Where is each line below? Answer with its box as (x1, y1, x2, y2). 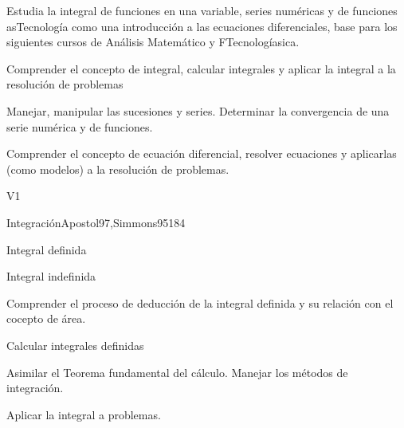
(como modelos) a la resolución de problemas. (6, 160, 229, 177)
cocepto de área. (6, 310, 86, 327)
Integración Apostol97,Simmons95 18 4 (6, 214, 186, 230)
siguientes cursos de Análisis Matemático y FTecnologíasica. (6, 33, 300, 50)
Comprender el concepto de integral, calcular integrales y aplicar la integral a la (6, 60, 396, 77)
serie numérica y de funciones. (6, 118, 153, 135)
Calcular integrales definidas (6, 336, 144, 353)
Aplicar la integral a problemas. (6, 406, 161, 422)
